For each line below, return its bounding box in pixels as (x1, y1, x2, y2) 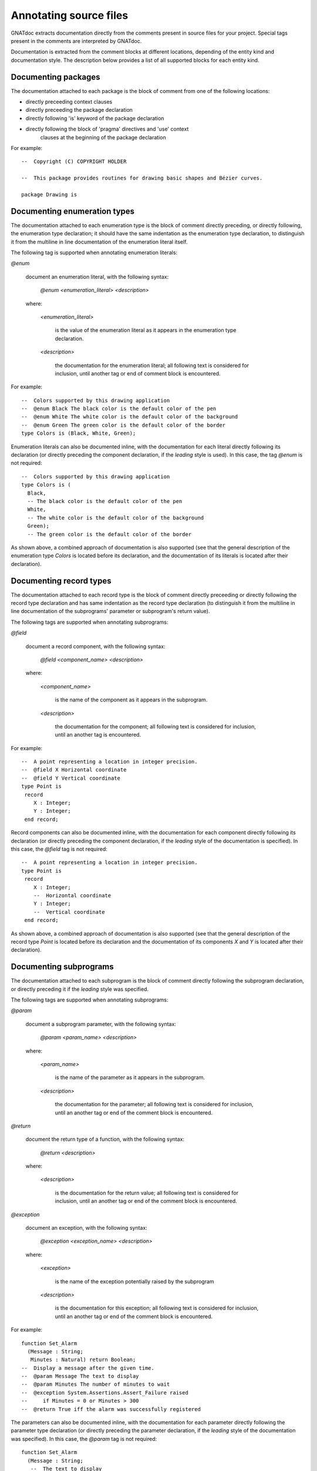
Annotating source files (11, 9, 129, 22)
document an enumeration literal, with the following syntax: (25, 273, 169, 280)
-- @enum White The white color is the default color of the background (21, 414, 238, 420)
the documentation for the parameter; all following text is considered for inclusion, (55, 1101, 254, 1108)
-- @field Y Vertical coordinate (21, 774, 120, 781)
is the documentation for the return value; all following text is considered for (55, 1189, 239, 1196)
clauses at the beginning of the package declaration (40, 134, 167, 141)
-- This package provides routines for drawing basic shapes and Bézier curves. (21, 175, 263, 182)
